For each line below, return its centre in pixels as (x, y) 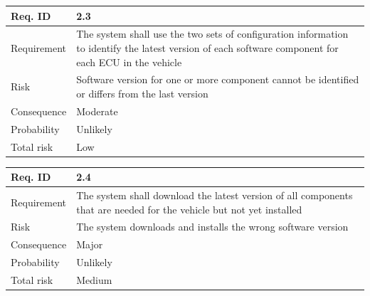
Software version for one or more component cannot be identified (218, 79)
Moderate (97, 111)
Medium (94, 279)
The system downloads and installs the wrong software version (212, 227)
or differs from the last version (142, 93)
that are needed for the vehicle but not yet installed (189, 209)
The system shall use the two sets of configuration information (212, 34)
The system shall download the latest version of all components (215, 195)
